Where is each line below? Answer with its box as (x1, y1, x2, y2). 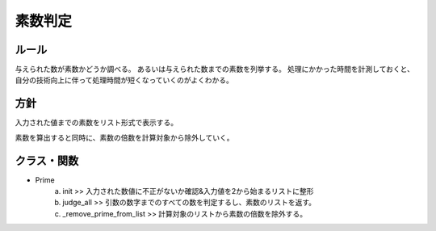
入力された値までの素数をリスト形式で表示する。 (15, 118, 178, 128)
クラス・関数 (15, 153, 79, 167)
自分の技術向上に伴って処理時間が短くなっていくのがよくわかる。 (15, 75, 233, 85)
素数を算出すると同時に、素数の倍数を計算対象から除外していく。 (15, 132, 234, 142)
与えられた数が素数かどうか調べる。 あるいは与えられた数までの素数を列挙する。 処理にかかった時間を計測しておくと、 (15, 65, 415, 74)
